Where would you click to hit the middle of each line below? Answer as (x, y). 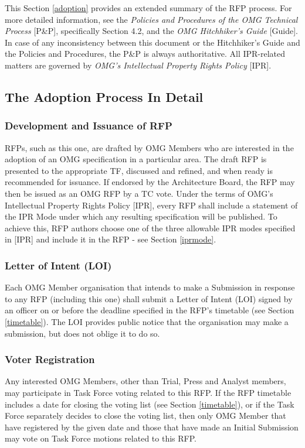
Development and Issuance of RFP (89, 126)
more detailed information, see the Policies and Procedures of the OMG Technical (151, 19)
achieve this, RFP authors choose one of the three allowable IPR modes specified (150, 228)
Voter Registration (50, 359)
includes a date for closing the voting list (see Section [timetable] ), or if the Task (150, 404)
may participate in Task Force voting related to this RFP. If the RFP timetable (148, 392)
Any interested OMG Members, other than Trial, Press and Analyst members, (145, 381)
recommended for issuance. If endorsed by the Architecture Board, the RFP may (150, 182)
